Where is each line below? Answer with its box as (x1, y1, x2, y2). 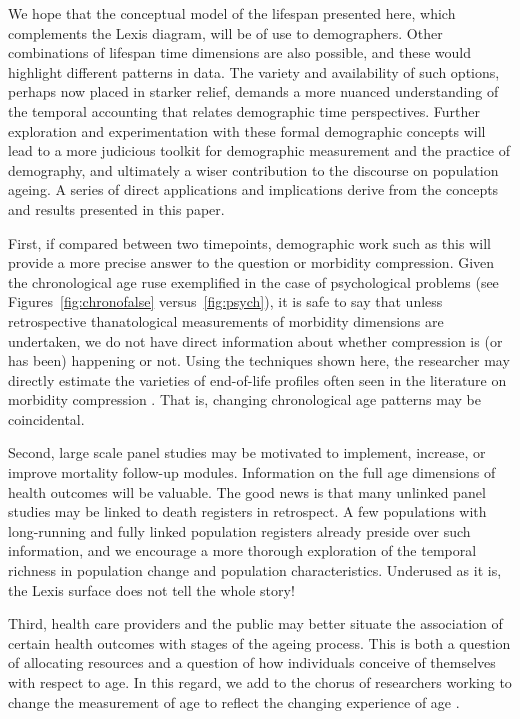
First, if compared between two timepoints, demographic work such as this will (8, 232, 491, 253)
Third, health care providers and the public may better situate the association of (8, 613, 503, 634)
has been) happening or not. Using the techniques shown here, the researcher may (8, 350, 510, 371)
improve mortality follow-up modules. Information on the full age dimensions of (8, 462, 496, 483)
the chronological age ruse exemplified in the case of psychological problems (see (8, 271, 499, 292)
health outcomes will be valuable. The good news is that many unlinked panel (8, 481, 486, 502)
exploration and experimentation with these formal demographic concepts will (8, 120, 486, 141)
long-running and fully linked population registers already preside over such (8, 520, 471, 541)
